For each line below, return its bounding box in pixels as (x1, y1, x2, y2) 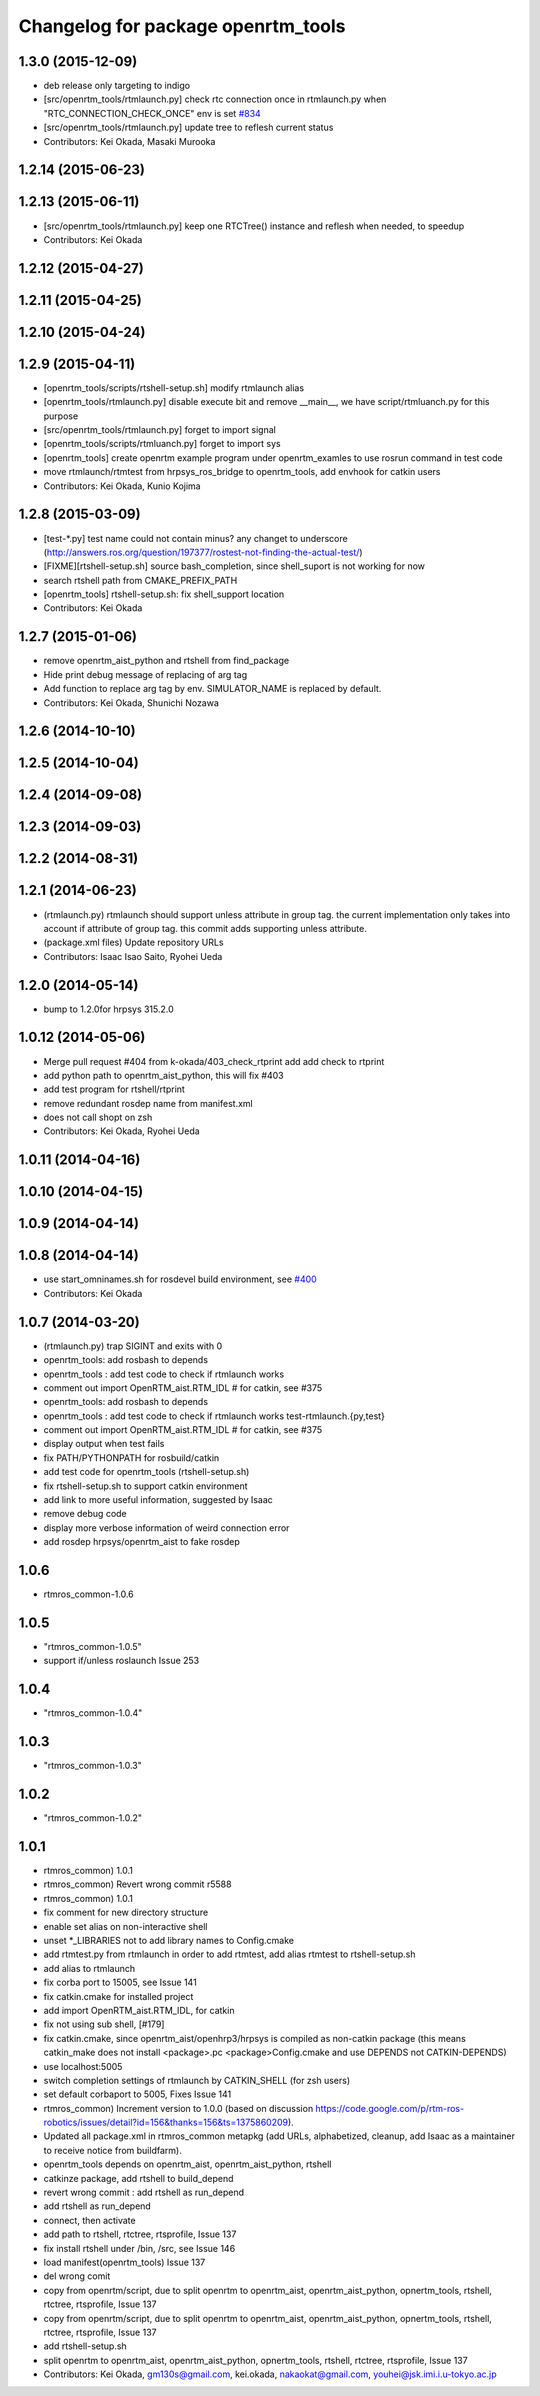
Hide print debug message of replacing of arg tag (43, 668, 248, 680)
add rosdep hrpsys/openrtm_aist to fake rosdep (43, 1536, 240, 1548)
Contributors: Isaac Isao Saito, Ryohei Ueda (43, 950, 223, 962)
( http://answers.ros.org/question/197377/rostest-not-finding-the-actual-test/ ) (43, 546, 364, 558)
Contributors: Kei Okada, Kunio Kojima (43, 480, 201, 492)
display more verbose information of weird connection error (43, 1521, 290, 1534)
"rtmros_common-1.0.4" (43, 1707, 143, 1719)
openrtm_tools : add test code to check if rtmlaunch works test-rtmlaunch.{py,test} (43, 1410, 385, 1422)
